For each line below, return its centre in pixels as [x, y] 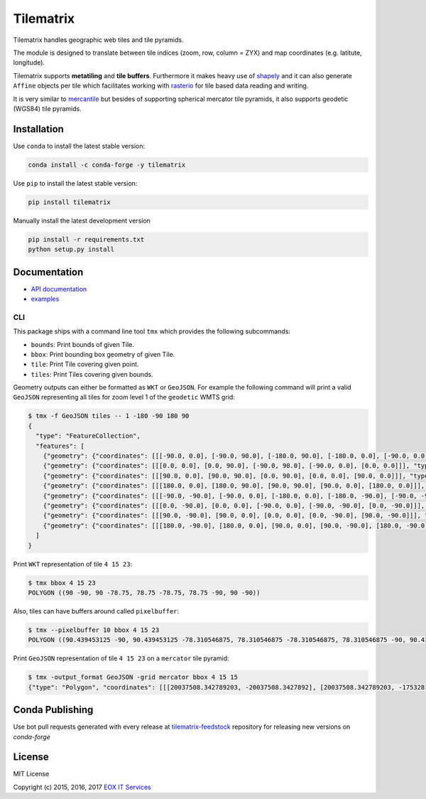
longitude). [29, 63]
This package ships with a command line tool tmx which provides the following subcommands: [152, 331]
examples [45, 299]
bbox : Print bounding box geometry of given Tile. [103, 354]
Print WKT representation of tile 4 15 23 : [73, 564]
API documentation [59, 289]
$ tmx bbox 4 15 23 [62, 583]
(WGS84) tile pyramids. [47, 108]
